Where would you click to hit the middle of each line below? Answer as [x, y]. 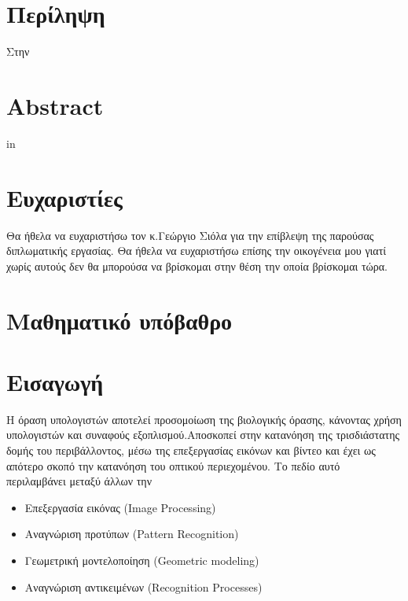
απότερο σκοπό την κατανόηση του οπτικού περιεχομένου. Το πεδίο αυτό [173, 465]
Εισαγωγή [55, 381]
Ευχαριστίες [64, 197]
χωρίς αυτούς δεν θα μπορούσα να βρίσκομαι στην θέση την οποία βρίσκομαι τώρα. [197, 265]
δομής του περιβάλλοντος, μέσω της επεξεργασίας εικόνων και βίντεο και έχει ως [191, 450]
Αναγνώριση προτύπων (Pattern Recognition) [132, 534]
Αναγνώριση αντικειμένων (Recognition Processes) [143, 586]
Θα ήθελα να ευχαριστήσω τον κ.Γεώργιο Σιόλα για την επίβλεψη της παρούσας [190, 235]
